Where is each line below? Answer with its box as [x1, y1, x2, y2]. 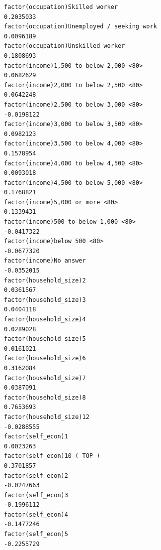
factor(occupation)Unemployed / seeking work [4, 23, 157, 30]
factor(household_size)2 [4, 276, 86, 284]
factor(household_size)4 [4, 316, 86, 323]
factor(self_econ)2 [4, 472, 68, 479]
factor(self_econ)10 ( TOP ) [4, 452, 100, 460]
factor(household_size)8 [4, 394, 86, 401]
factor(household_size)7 [4, 374, 86, 382]
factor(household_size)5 [4, 335, 86, 343]
